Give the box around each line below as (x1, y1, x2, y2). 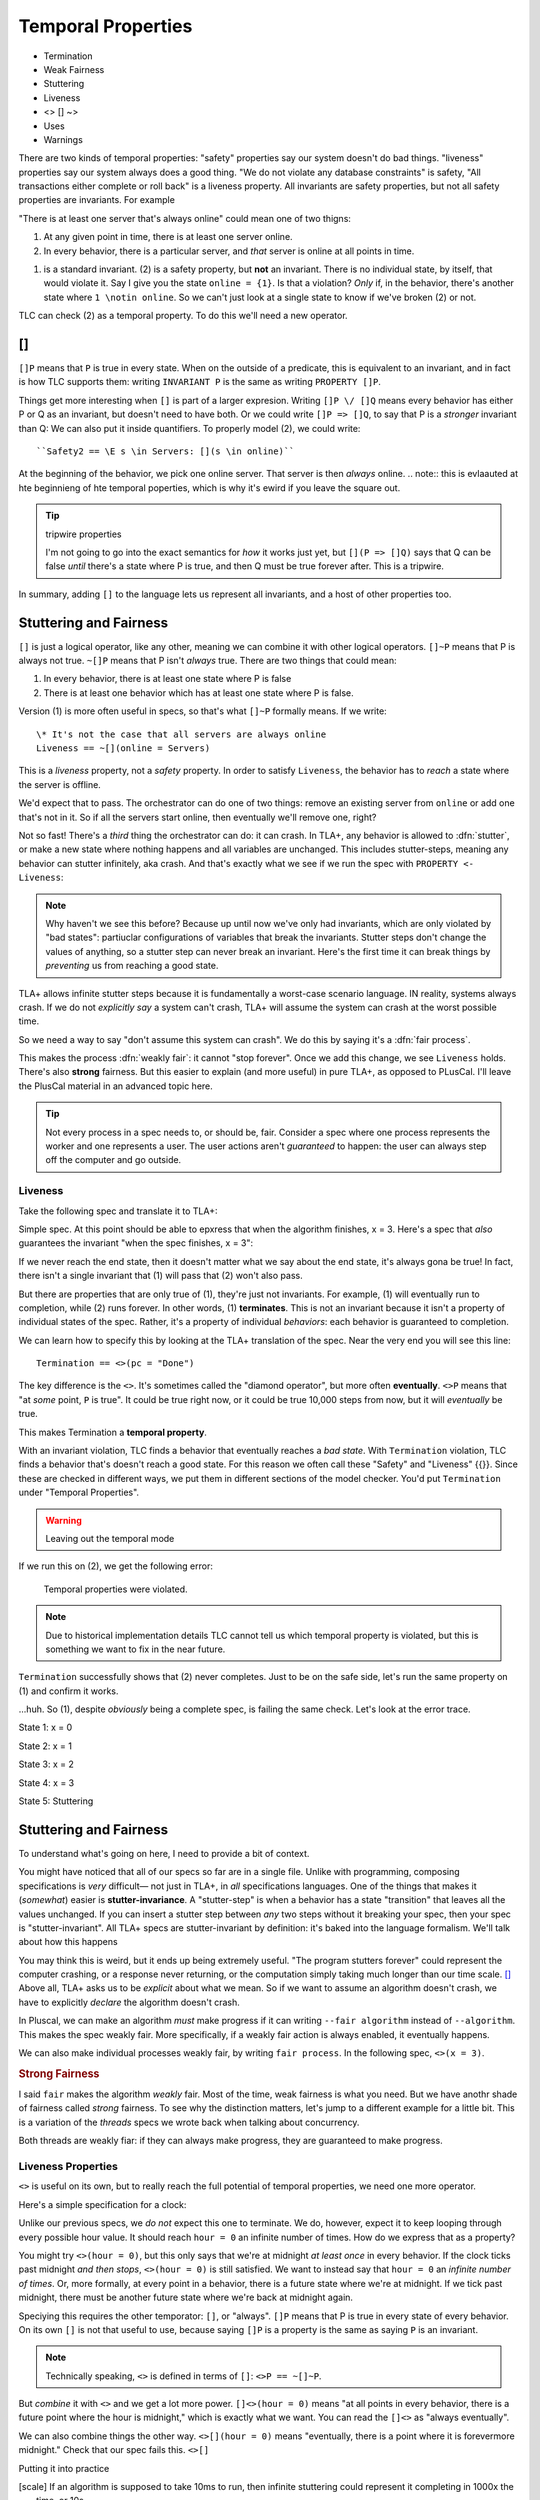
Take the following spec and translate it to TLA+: (18, 1205, 219, 1217)
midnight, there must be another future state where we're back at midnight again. (18, 2291, 354, 2304)
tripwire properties (45, 528, 122, 540)
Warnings (43, 133, 84, 145)
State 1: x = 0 (18, 1721, 73, 1734)
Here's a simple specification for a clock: (18, 2198, 187, 2210)
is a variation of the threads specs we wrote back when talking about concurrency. (18, 2116, 360, 2128)
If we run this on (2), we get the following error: (18, 1560, 214, 1572)
